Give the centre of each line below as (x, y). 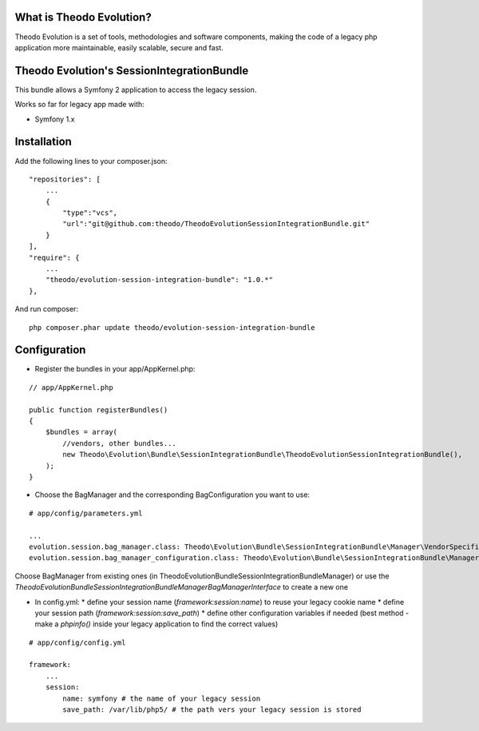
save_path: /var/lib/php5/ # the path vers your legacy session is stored (212, 710)
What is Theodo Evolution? (83, 17)
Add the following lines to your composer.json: (91, 161)
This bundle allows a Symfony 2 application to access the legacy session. (136, 89)
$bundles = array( (81, 432)
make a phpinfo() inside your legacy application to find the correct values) (156, 624)
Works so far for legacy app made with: (80, 105)
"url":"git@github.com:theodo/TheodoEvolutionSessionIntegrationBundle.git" (216, 224)
